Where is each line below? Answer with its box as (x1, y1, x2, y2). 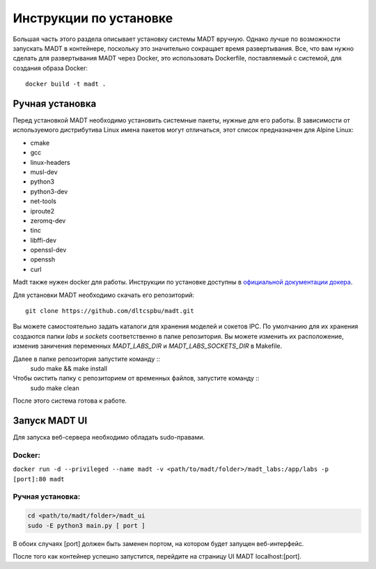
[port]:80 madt (13, 475, 65, 483)
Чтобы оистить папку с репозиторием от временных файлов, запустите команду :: (13, 374, 260, 383)
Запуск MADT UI (13, 415, 88, 426)
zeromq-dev (30, 216, 66, 225)
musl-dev (30, 168, 58, 176)
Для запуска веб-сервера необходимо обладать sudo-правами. (13, 433, 205, 442)
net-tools (30, 197, 57, 205)
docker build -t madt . (25, 80, 107, 88)
